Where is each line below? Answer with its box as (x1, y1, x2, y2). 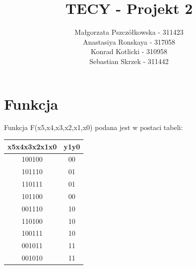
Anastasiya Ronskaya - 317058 (83, 36, 175, 47)
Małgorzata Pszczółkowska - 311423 (74, 27, 184, 37)
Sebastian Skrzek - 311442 (89, 56, 169, 66)
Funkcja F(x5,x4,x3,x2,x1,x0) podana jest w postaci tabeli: (4, 122, 183, 133)
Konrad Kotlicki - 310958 (90, 46, 168, 57)
